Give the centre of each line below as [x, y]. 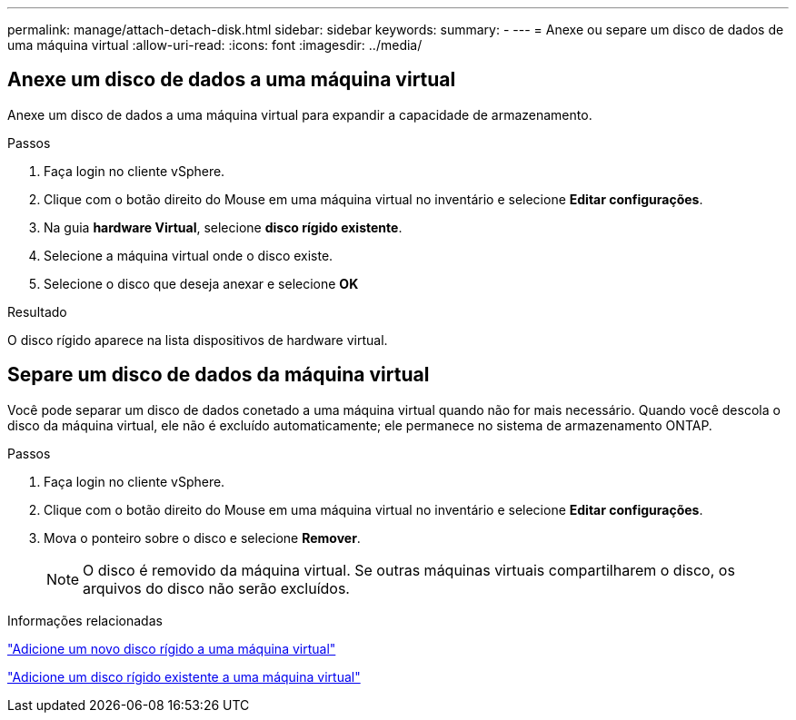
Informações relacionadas [85, 620]
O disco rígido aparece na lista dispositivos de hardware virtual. [198, 340]
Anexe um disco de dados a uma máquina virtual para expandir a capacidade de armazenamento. [300, 114]
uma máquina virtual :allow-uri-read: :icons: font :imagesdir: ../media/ [215, 45]
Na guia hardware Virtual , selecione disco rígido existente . [223, 227]
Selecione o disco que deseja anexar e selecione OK [201, 283]
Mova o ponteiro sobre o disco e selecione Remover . [202, 538]
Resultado [37, 311]
